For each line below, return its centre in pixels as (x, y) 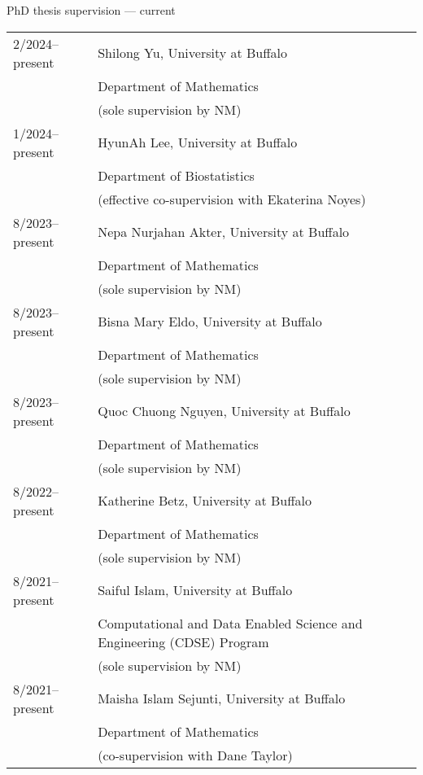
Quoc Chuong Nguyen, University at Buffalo (224, 411)
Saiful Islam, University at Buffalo (195, 590)
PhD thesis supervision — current (91, 10)
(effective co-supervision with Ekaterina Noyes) (232, 199)
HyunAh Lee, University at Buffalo (198, 142)
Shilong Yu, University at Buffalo (193, 53)
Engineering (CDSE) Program (183, 641)
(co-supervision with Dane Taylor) (195, 755)
